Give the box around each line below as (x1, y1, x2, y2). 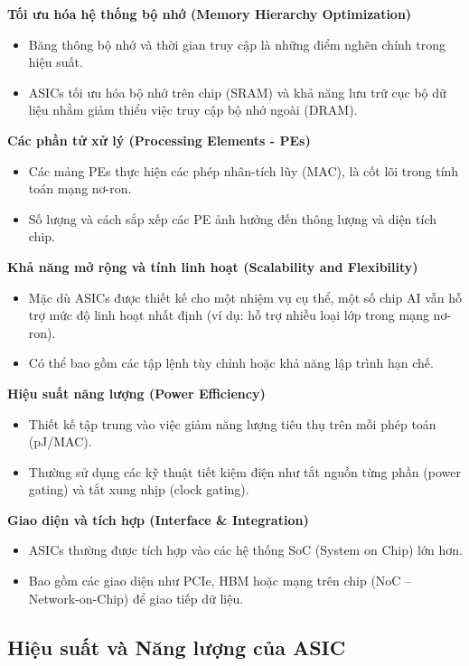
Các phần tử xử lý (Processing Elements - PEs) (7, 130, 311, 149)
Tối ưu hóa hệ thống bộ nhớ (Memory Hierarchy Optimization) (7, 5, 412, 23)
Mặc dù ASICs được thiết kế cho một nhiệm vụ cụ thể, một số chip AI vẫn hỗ (28, 287, 463, 306)
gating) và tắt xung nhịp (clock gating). (28, 480, 249, 499)
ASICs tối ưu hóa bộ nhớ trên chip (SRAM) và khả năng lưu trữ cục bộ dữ (28, 82, 446, 101)
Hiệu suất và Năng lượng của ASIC (7, 633, 346, 661)
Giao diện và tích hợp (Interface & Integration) (7, 510, 309, 529)
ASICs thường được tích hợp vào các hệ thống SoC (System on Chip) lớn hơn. (28, 540, 463, 559)
